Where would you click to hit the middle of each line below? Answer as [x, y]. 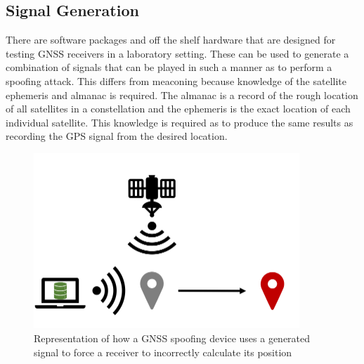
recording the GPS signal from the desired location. [117, 136]
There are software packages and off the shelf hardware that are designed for [171, 40]
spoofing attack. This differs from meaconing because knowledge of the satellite [176, 80]
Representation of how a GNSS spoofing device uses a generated [172, 338]
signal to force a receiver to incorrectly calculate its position [163, 352]
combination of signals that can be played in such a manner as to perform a [169, 67]
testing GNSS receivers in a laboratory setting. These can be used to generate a [177, 53]
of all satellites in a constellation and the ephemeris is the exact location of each [178, 109]
